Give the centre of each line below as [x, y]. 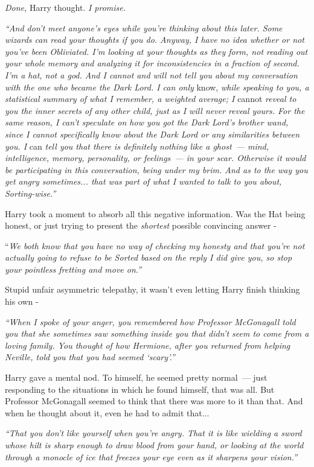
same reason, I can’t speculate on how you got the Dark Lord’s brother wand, [147, 122]
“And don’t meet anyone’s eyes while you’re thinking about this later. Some [144, 27]
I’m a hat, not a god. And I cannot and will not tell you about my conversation [151, 75]
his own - [22, 301]
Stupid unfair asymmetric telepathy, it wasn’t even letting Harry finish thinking [152, 289]
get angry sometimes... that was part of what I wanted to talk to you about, [143, 181]
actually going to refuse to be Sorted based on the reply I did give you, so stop [149, 257]
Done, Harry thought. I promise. [66, 7]
